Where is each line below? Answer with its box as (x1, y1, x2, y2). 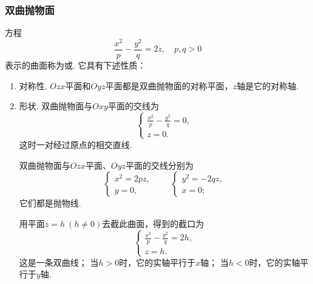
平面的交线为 (107, 100, 159, 112)
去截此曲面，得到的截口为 (102, 217, 204, 229)
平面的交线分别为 (126, 158, 194, 171)
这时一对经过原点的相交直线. (19, 138, 132, 150)
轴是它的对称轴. (237, 79, 299, 92)
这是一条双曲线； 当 (19, 255, 99, 268)
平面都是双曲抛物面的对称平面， (105, 79, 233, 92)
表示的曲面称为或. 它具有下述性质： (5, 58, 146, 71)
